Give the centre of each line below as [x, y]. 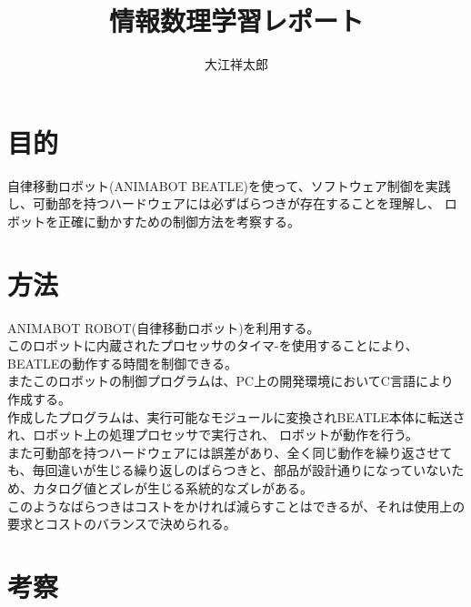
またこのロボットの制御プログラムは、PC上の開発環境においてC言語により [230, 381]
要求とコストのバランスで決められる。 [122, 524]
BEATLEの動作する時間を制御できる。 [122, 363]
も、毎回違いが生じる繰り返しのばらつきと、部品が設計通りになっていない [230, 470]
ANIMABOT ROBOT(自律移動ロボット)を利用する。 [164, 327]
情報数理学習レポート [236, 20]
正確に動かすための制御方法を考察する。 [179, 221]
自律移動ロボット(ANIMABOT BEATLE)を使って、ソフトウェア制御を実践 [229, 185]
